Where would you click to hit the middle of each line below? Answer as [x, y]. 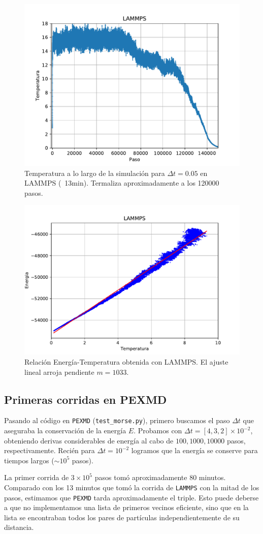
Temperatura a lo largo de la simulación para [95, 173]
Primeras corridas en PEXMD [86, 399]
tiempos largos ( [29, 460]
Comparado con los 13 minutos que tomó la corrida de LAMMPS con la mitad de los [132, 487]
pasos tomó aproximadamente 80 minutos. [160, 477]
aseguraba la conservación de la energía [65, 430]
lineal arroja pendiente [59, 372]
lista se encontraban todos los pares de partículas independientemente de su [122, 517]
